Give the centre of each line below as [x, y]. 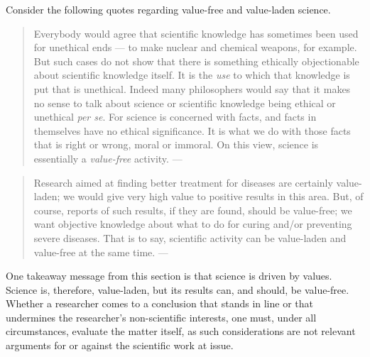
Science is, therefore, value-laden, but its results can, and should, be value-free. [178, 289]
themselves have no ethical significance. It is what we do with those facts [192, 130]
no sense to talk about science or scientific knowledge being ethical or [185, 103]
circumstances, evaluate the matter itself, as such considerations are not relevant [181, 331]
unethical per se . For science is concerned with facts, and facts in [175, 117]
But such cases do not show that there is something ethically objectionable [196, 61]
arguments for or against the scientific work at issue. [120, 345]
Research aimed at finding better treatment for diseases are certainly [183, 182]
